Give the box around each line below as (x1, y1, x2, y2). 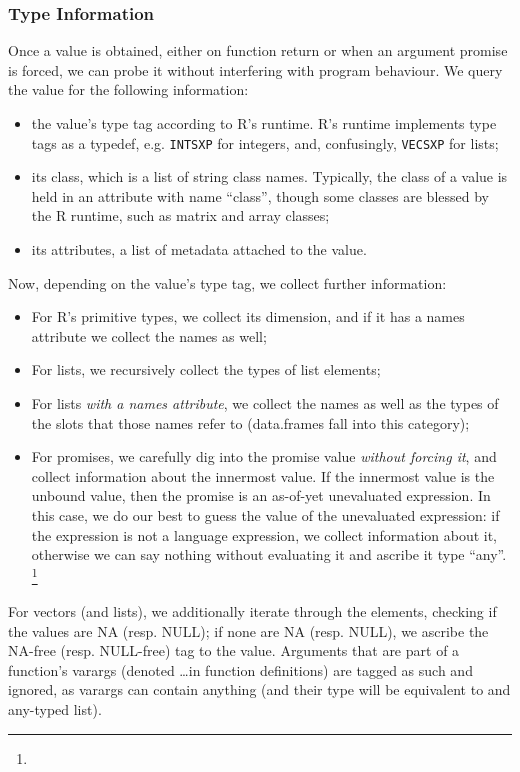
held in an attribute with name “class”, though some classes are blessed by (31, 185, 489, 206)
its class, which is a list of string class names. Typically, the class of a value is (31, 166, 508, 187)
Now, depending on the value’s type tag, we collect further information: (8, 272, 447, 293)
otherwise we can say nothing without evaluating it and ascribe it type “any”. (31, 544, 507, 565)
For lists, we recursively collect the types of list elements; (31, 359, 381, 380)
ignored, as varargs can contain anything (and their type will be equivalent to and (8, 679, 511, 700)
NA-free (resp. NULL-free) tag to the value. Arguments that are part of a (8, 640, 460, 661)
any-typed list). (8, 698, 102, 719)
